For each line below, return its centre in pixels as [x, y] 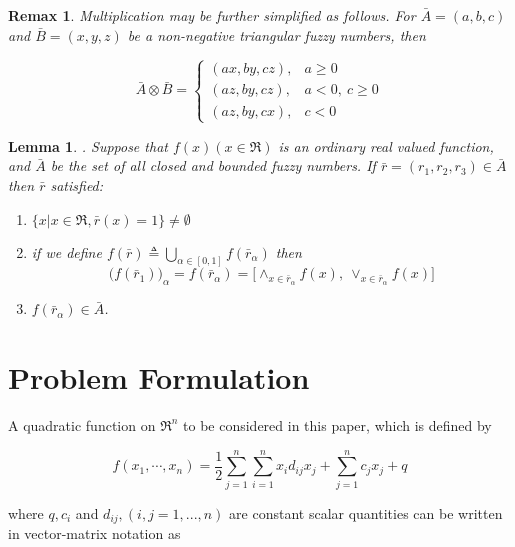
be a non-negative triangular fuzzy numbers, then [276, 34]
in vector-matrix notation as [94, 533]
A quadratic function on [82, 424]
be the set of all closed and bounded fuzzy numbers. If [213, 165]
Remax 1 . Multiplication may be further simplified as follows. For [212, 15]
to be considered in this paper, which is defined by [337, 424]
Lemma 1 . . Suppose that [88, 145]
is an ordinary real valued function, [386, 145]
